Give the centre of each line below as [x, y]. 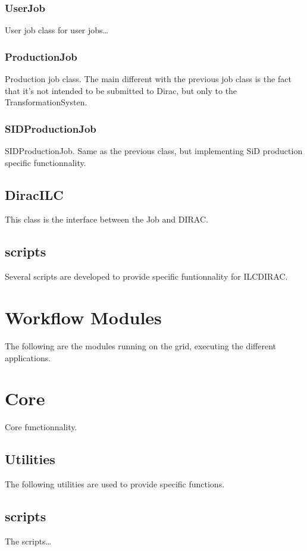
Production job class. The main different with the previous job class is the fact [148, 79]
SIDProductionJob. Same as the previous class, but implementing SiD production [154, 151]
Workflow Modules [83, 317]
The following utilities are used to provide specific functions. [115, 484]
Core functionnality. [41, 427]
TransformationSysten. [46, 102]
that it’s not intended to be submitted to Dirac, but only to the [121, 90]
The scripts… [28, 541]
